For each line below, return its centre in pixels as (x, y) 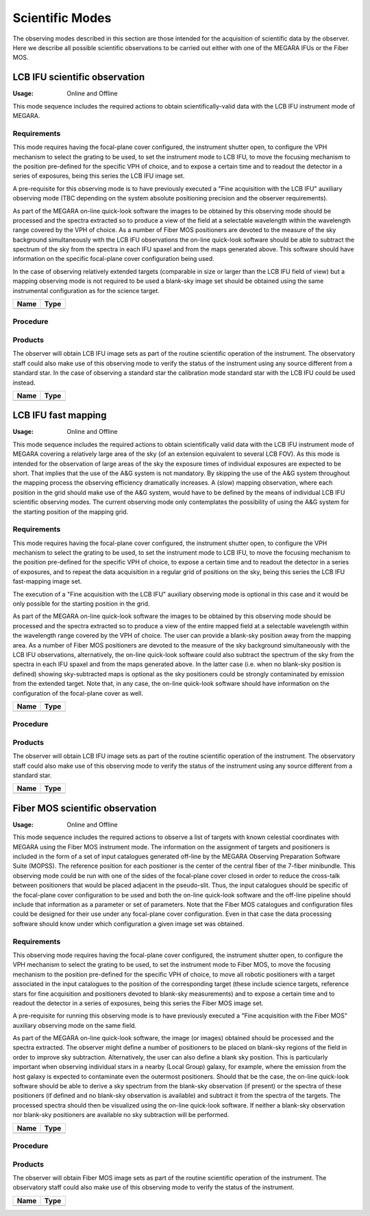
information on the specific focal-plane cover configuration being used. (114, 259)
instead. (24, 382)
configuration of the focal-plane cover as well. (78, 693)
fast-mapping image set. (47, 582)
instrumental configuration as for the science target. (86, 290)
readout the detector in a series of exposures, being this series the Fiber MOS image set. (138, 1003)
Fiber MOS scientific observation (85, 808)
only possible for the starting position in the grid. (81, 604)
